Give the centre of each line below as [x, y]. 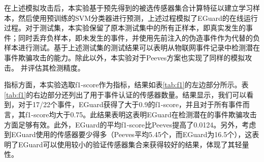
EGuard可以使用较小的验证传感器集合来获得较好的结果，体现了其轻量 [134, 144]
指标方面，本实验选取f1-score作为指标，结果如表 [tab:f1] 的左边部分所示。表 [126, 85]
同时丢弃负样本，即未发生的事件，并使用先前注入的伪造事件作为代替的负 [139, 37]
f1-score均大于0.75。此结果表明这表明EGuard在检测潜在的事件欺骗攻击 [141, 114]
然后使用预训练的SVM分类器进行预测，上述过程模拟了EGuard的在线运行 [138, 18]
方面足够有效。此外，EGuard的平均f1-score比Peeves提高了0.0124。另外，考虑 [130, 124]
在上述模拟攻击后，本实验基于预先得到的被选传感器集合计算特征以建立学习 [128, 8]
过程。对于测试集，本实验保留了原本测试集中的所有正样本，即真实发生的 [125, 28]
